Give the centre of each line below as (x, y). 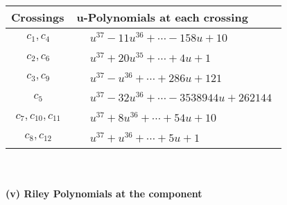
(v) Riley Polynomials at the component (104, 194)
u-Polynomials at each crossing (162, 17)
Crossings (38, 17)
